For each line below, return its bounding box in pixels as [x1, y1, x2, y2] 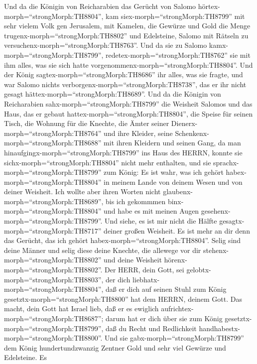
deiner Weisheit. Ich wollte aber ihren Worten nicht [4, 186, 161, 197]
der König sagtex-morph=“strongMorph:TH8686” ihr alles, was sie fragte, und [4, 69, 243, 80]
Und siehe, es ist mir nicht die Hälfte [105, 216, 217, 226]
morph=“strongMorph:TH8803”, [4, 274, 104, 284]
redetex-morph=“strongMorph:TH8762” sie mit [106, 49, 251, 60]
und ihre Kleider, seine [104, 127, 173, 138]
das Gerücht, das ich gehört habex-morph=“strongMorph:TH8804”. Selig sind [4, 235, 241, 245]
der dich [106, 274, 130, 284]
